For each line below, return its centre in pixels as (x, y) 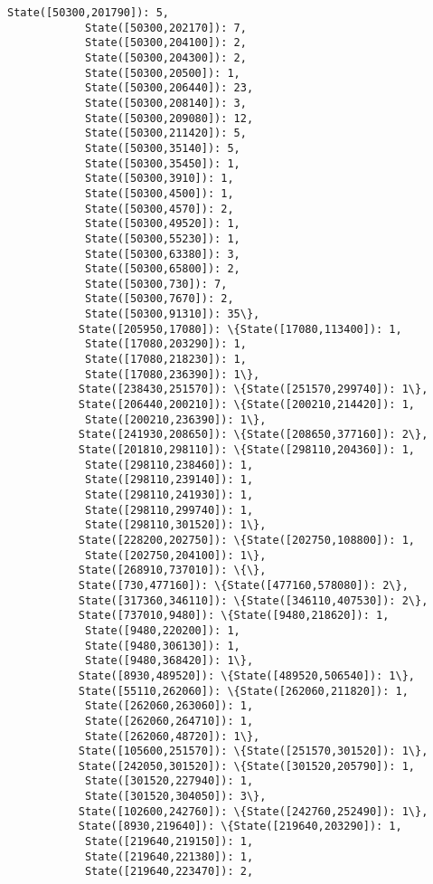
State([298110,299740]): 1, (169, 510)
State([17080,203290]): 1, (165, 344)
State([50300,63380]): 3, (162, 254)
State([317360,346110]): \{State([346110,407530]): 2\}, (253, 600)
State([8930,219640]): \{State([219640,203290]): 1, (240, 827)
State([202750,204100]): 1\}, (175, 555)
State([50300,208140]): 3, (165, 103)
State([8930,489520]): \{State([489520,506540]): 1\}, (247, 675)
